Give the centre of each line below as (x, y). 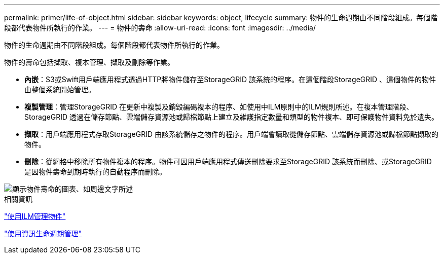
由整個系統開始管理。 (60, 89)
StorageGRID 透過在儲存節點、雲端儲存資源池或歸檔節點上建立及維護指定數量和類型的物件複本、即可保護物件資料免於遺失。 (231, 117)
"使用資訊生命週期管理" (43, 233)
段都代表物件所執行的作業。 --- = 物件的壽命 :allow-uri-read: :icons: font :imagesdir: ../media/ (160, 28)
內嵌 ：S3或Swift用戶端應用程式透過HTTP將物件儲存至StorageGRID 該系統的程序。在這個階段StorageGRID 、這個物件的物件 (230, 79)
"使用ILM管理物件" (35, 216)
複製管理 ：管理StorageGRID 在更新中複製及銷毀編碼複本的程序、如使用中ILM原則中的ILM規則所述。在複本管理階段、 (219, 107)
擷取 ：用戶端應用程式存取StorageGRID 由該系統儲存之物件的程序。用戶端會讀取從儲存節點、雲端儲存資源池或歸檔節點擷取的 (231, 134)
